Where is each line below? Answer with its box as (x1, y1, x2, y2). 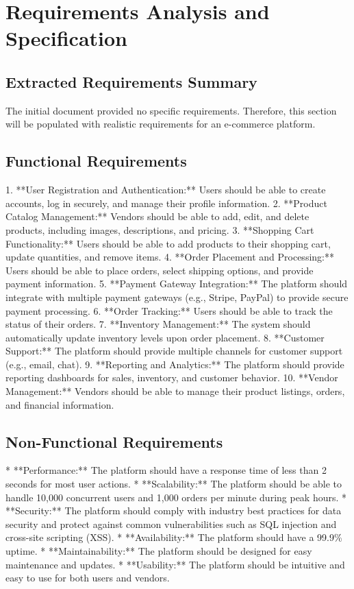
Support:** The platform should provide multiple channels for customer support (5, 344, 343, 358)
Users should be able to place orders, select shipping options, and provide (5, 263, 314, 277)
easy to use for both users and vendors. (5, 570, 170, 585)
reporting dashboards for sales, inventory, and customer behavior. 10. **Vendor (5, 370, 338, 385)
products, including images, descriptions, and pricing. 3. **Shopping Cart (5, 222, 314, 237)
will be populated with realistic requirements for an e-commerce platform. (5, 117, 316, 131)
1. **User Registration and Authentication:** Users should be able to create (5, 182, 326, 197)
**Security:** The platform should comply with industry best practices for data (5, 503, 342, 518)
